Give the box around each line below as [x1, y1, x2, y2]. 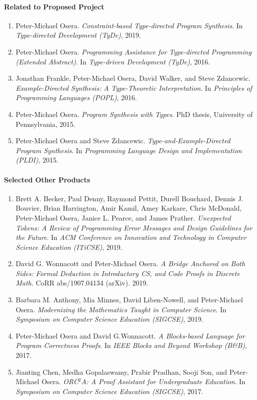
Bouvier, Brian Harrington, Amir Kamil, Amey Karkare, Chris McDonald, [15, 203, 242, 213]
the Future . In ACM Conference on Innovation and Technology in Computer [15, 232, 247, 242]
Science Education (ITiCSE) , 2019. [15, 241, 122, 252]
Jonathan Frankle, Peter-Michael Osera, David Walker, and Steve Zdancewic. [15, 73, 251, 83]
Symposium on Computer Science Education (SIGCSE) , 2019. [15, 314, 204, 324]
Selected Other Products [4, 174, 90, 184]
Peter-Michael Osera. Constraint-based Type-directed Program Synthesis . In [15, 20, 243, 30]
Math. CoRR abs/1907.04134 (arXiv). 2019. [15, 278, 149, 288]
